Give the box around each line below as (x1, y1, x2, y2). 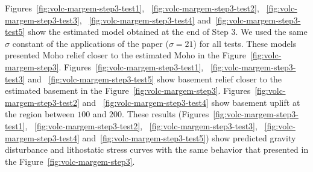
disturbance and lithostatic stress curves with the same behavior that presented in (5, 143, 309, 156)
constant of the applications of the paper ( (12, 37, 169, 49)
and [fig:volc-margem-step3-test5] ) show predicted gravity (82, 131, 296, 144)
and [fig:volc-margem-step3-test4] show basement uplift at (82, 96, 300, 108)
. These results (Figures (122, 108, 209, 120)
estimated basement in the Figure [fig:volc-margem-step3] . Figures (5, 84, 251, 97)
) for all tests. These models (193, 37, 297, 49)
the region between (5, 108, 75, 120)
